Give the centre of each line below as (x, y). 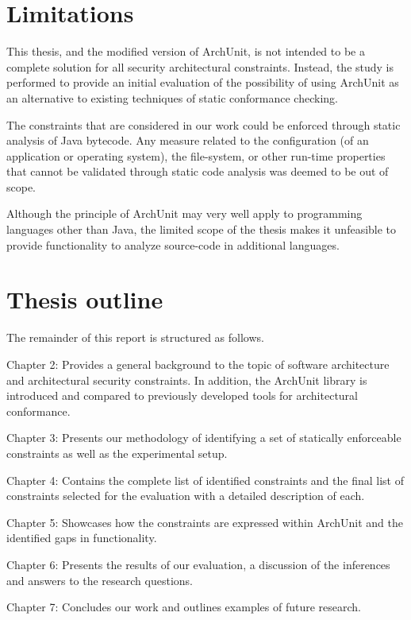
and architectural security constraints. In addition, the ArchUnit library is (187, 380)
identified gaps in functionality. (82, 538)
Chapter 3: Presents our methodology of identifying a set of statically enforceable (204, 438)
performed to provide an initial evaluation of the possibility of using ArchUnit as (203, 82)
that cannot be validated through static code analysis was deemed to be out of (198, 171)
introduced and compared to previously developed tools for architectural (182, 395)
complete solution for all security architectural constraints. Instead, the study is (200, 66)
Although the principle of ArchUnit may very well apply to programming (184, 213)
